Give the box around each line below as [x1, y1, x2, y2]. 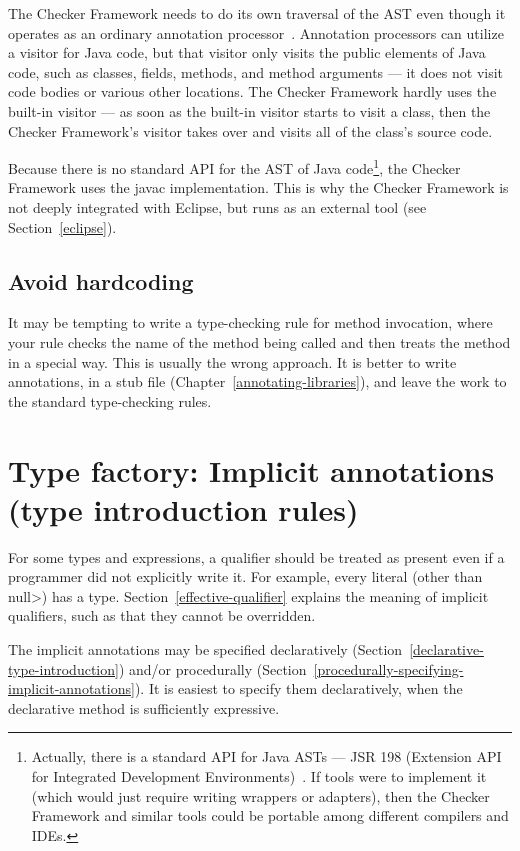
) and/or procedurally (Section [118, 658, 307, 679]
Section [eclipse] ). [8, 216, 117, 237]
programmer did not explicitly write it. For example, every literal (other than [8, 566, 483, 587]
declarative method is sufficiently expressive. [8, 697, 280, 718]
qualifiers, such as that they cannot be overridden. [8, 605, 316, 626]
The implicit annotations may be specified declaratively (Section [8, 639, 403, 660]
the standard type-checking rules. [8, 390, 212, 411]
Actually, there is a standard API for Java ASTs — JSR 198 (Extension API [31, 746, 502, 767]
